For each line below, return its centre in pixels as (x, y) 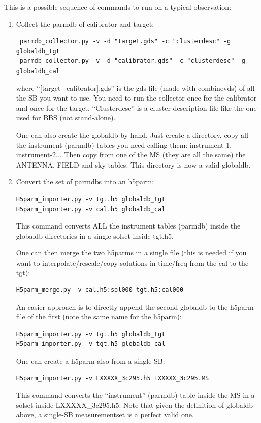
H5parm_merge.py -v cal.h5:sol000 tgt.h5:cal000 (100, 290)
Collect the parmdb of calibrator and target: (85, 24)
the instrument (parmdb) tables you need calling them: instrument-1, (124, 144)
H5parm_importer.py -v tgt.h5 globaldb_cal (91, 344)
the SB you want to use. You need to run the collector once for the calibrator (136, 98)
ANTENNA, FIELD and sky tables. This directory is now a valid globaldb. (133, 164)
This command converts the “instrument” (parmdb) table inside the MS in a (135, 395)
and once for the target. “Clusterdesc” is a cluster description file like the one (136, 107)
